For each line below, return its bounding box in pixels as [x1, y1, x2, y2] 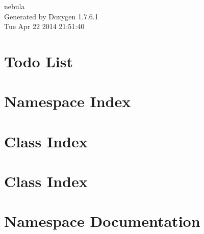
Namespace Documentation [4, 211, 200, 231]
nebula [4, 1, 25, 11]
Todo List [4, 50, 73, 71]
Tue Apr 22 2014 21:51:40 [4, 21, 85, 32]
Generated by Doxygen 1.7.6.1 [4, 11, 98, 21]
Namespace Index [4, 91, 131, 112]
